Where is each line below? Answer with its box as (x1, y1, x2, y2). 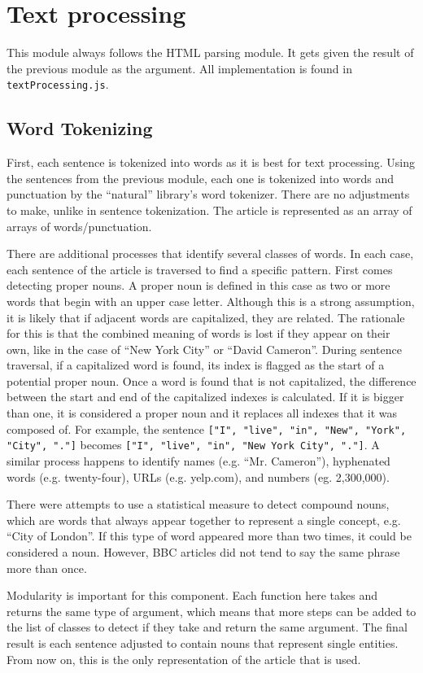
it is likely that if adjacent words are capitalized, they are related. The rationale (7, 308, 405, 326)
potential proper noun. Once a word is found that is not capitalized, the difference (7, 372, 416, 389)
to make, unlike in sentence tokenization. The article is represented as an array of (7, 201, 412, 218)
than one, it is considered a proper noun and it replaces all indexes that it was (7, 404, 398, 422)
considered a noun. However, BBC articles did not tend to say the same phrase (7, 543, 400, 560)
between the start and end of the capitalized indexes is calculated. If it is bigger (7, 388, 404, 405)
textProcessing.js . (7, 76, 109, 93)
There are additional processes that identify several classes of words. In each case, (7, 245, 414, 262)
